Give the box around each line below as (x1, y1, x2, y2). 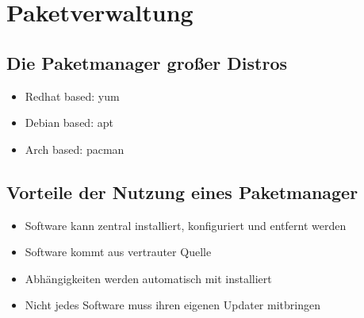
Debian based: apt (25, 114, 113, 131)
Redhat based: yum (25, 87, 120, 104)
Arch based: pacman (25, 140, 125, 157)
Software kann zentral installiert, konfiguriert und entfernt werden (25, 216, 347, 233)
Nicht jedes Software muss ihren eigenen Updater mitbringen (25, 297, 320, 313)
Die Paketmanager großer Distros (6, 50, 287, 75)
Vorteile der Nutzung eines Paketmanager (6, 179, 358, 204)
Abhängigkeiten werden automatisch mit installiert (25, 270, 272, 286)
